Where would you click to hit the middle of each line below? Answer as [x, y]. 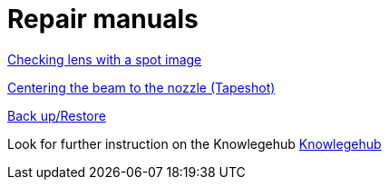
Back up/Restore [57, 115]
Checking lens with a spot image [105, 59]
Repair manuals [103, 19]
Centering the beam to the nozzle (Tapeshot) [141, 87]
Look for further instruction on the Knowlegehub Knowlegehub [194, 143]
